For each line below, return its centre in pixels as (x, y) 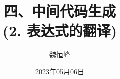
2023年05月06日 (60, 71)
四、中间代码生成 (60, 11)
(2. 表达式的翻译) (60, 31)
